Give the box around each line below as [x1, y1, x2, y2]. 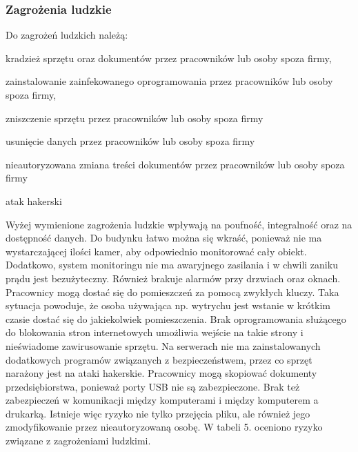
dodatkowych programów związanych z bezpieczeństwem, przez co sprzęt [6, 352, 312, 366]
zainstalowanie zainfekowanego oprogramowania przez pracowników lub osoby [6, 74, 333, 88]
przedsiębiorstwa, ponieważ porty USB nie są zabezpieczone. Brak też [6, 379, 300, 393]
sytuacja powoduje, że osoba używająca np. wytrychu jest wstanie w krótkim [6, 298, 330, 313]
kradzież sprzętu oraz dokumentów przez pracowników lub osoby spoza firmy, [6, 50, 332, 65]
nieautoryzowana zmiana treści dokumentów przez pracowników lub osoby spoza [6, 157, 345, 171]
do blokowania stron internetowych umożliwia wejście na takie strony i [6, 325, 304, 340]
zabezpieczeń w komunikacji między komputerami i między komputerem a [6, 393, 319, 407]
